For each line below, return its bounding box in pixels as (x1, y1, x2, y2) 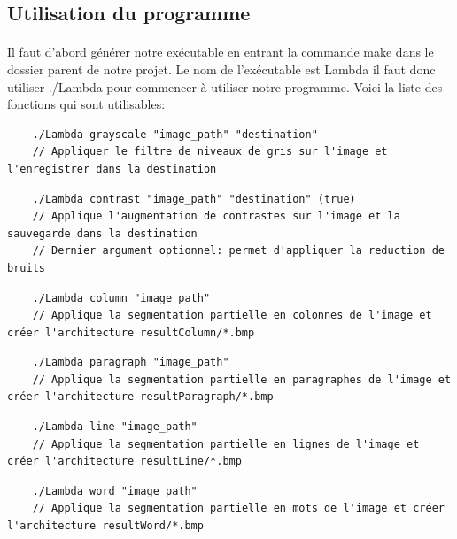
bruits (7, 261, 45, 274)
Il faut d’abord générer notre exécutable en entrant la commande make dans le (7, 42, 434, 61)
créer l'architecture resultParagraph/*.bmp (7, 390, 274, 404)
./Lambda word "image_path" (32, 484, 198, 497)
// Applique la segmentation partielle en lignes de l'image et (32, 437, 420, 450)
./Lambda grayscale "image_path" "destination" (32, 127, 318, 141)
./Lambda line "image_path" (32, 420, 198, 434)
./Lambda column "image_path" (32, 291, 211, 304)
